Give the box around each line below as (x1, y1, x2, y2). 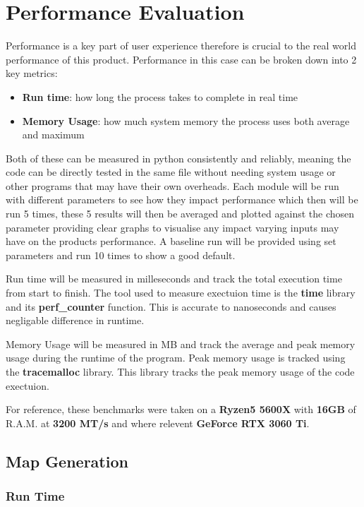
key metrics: (6, 66, 58, 80)
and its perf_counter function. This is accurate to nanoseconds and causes (6, 299, 336, 314)
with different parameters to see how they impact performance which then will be (6, 192, 358, 207)
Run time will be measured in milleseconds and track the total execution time (6, 271, 342, 286)
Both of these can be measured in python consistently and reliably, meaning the (6, 150, 351, 165)
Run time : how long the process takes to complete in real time (22, 89, 298, 104)
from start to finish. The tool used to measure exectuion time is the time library (6, 285, 356, 300)
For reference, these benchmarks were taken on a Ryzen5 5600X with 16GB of (6, 402, 356, 417)
